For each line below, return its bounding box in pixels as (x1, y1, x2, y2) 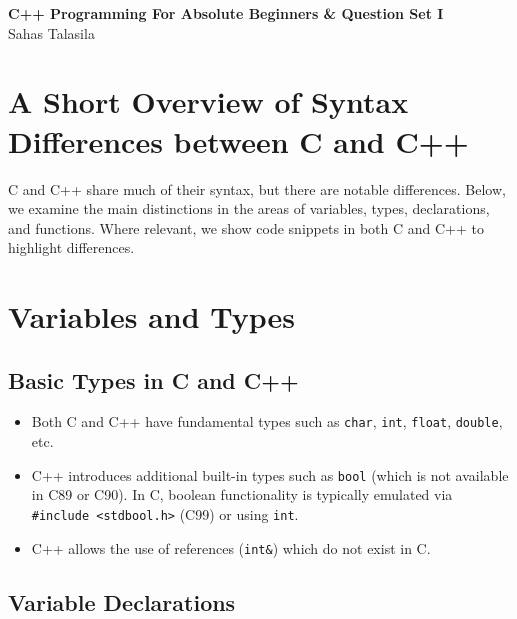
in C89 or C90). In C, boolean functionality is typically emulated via (31, 484, 453, 505)
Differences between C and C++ (8, 120, 469, 161)
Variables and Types (8, 296, 296, 337)
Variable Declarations (8, 586, 236, 617)
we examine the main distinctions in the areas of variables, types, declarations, (8, 198, 490, 219)
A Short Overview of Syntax (8, 81, 409, 122)
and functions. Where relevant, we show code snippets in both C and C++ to (8, 217, 484, 238)
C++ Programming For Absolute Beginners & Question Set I (8, 3, 444, 23)
